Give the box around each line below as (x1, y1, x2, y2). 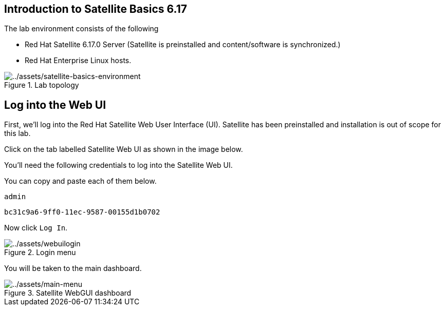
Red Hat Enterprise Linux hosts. (25, 56, 132, 65)
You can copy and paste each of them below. (4, 177, 157, 186)
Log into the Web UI (4, 98, 106, 111)
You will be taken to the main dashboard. (4, 264, 142, 273)
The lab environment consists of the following (4, 24, 159, 33)
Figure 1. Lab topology (4, 81, 79, 90)
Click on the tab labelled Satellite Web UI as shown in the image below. (4, 145, 243, 154)
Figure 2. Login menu (4, 248, 76, 257)
